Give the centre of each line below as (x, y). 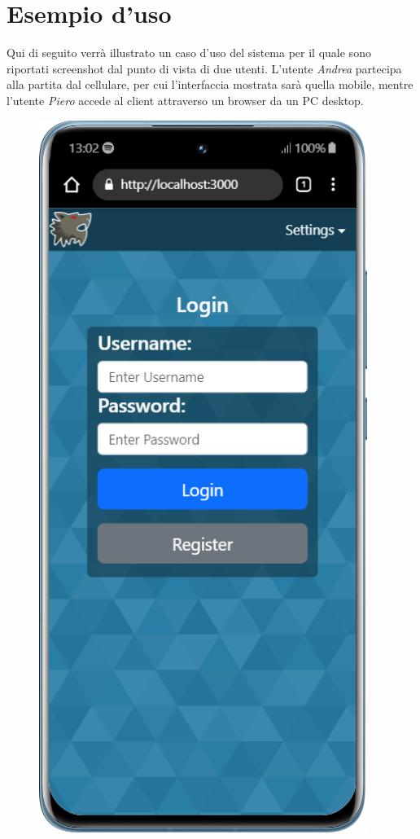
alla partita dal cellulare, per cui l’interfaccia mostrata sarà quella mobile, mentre (210, 84)
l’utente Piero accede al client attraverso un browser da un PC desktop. (185, 100)
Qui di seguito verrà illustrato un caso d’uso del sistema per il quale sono (189, 53)
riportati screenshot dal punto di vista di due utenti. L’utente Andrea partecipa (204, 68)
